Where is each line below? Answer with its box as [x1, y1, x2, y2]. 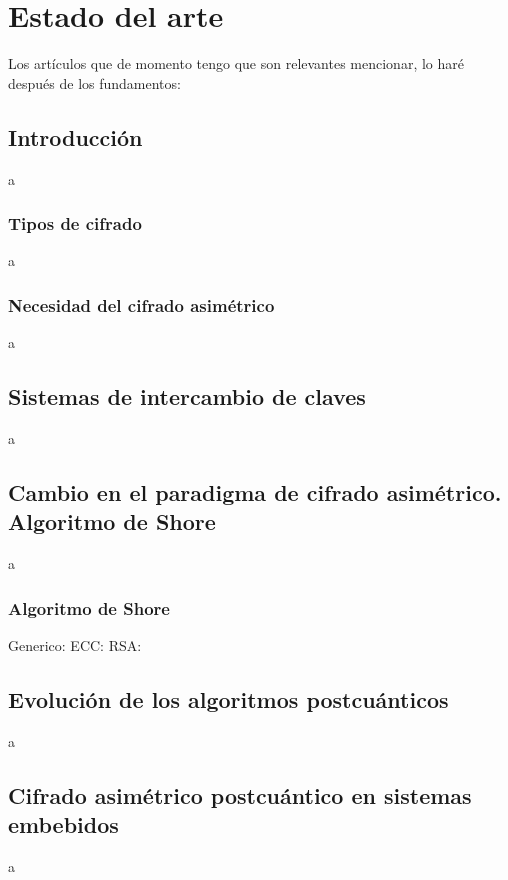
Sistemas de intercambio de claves [8, 381, 366, 412]
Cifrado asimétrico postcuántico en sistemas [8, 779, 472, 810]
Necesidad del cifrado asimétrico [8, 292, 275, 317]
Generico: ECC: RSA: [8, 634, 142, 655]
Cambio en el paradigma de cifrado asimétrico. [8, 476, 502, 507]
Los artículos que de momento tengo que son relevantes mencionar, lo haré [8, 53, 464, 74]
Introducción [8, 121, 143, 152]
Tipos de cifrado [8, 211, 142, 236]
